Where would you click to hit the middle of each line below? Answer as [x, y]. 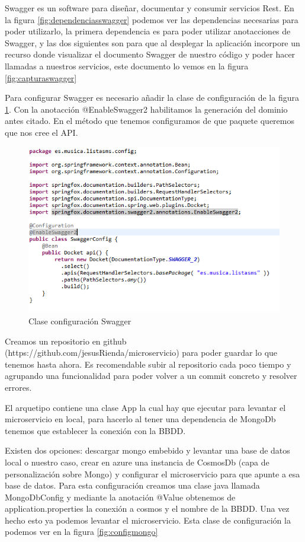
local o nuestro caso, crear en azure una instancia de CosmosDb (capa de [137, 462]
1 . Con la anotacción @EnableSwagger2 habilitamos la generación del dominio [146, 109]
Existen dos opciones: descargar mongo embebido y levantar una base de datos [147, 450]
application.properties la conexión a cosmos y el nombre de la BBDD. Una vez [147, 508]
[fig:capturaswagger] [41, 77]
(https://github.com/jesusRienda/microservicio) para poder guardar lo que [141, 353]
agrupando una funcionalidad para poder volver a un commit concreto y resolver [151, 376]
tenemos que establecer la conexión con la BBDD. [95, 430]
